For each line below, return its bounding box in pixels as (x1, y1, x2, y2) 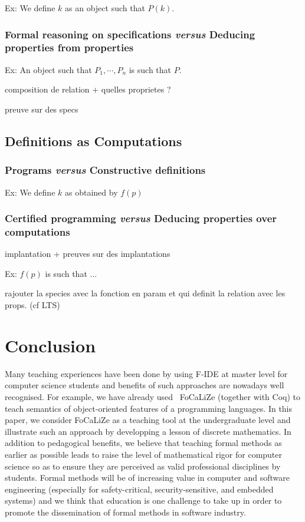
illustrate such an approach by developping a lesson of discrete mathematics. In (5, 425, 291, 437)
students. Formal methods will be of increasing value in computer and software (5, 471, 290, 484)
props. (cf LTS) (5, 299, 60, 311)
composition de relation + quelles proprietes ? (5, 83, 171, 95)
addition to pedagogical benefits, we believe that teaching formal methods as (5, 437, 282, 449)
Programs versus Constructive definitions (5, 163, 206, 177)
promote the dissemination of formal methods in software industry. (5, 506, 246, 518)
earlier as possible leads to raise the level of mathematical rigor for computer (5, 448, 283, 460)
